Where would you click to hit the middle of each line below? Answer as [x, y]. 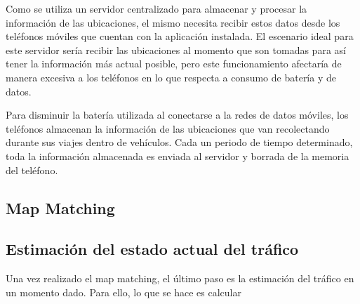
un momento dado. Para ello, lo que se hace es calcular [124, 292]
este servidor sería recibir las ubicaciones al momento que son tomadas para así [176, 49]
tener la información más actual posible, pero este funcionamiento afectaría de [174, 64]
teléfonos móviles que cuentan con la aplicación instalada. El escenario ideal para [180, 36]
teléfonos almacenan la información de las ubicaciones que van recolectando [168, 128]
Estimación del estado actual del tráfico [152, 249]
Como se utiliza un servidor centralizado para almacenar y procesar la [156, 8]
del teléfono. [32, 170]
